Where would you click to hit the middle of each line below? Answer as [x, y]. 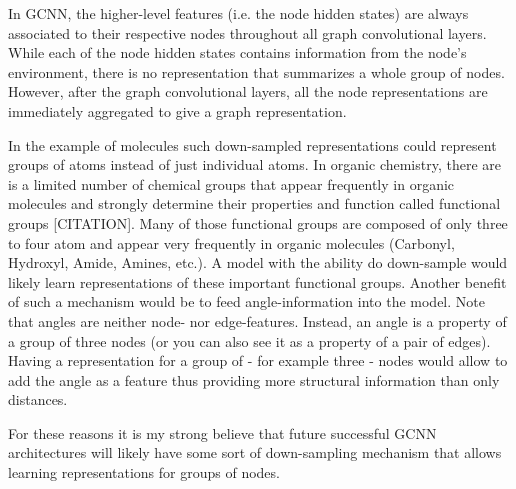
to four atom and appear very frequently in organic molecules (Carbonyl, [231, 242]
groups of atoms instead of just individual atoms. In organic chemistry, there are [255, 164]
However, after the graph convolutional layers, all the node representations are [248, 91]
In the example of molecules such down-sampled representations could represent [252, 144]
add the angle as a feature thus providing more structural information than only [254, 379]
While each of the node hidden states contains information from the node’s [237, 52]
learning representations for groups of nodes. [144, 472]
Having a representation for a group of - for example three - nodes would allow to [258, 360]
